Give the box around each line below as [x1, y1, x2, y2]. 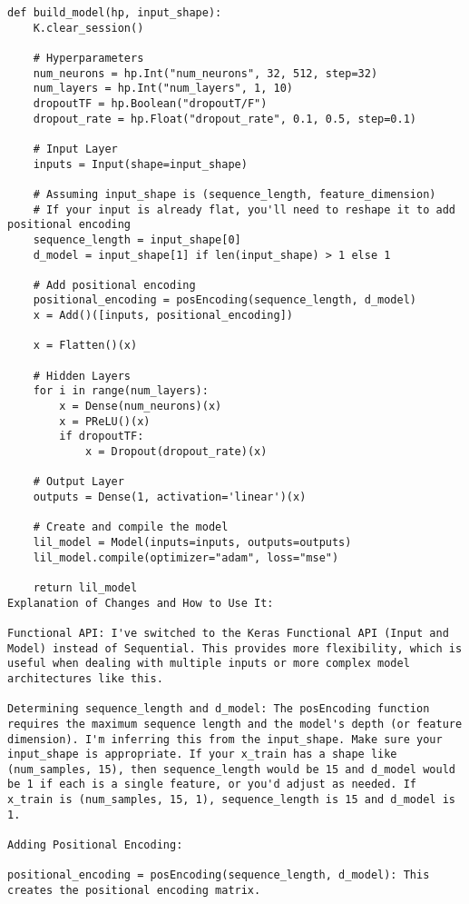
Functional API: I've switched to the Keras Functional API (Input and [7, 626, 449, 640]
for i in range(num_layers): [33, 384, 209, 398]
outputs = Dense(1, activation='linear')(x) [33, 491, 307, 503]
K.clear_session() [33, 21, 144, 35]
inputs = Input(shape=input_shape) [33, 157, 248, 171]
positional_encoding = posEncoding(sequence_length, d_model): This [7, 869, 430, 882]
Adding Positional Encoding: [7, 839, 183, 852]
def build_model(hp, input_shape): [7, 6, 222, 19]
